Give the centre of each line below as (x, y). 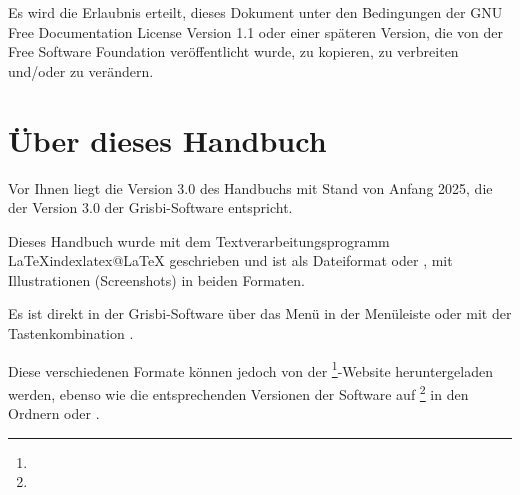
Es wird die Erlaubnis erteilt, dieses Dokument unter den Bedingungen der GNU (255, 12)
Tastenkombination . (71, 333)
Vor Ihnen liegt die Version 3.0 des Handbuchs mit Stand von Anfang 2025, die (250, 187)
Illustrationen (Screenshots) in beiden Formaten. (156, 279)
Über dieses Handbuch (167, 139)
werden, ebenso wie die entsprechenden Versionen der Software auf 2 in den (238, 392)
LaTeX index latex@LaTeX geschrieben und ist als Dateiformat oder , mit (230, 260)
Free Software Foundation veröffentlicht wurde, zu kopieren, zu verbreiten (233, 51)
